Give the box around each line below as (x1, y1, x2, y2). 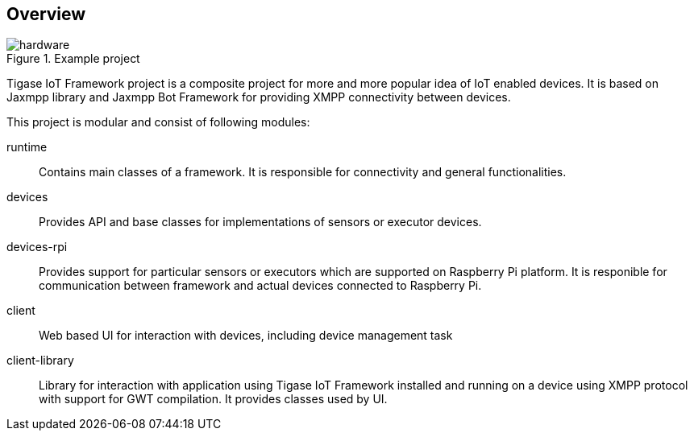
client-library (6, 353, 74, 368)
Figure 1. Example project (6, 52, 140, 66)
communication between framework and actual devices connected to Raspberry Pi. (39, 278, 482, 293)
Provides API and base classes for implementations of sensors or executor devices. (39, 215, 482, 229)
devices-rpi (6, 240, 68, 254)
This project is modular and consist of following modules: (6, 115, 310, 130)
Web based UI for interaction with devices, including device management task (39, 328, 453, 343)
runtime (6, 140, 48, 155)
